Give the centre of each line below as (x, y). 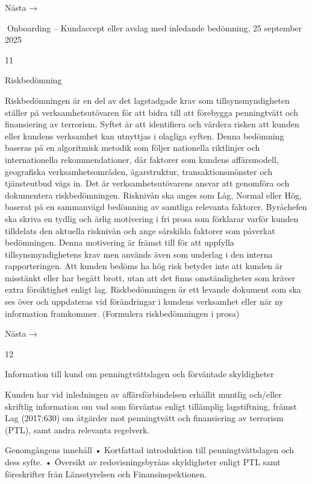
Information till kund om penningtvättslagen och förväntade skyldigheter (139, 374)
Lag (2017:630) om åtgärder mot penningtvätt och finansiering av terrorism (144, 418)
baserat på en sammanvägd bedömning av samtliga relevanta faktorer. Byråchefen (156, 207)
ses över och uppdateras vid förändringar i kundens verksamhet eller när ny (144, 301)
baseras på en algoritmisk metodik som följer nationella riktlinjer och (133, 148)
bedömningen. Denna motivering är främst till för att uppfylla (120, 242)
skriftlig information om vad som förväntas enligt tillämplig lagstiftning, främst (151, 406)
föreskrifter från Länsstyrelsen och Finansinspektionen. (106, 473)
